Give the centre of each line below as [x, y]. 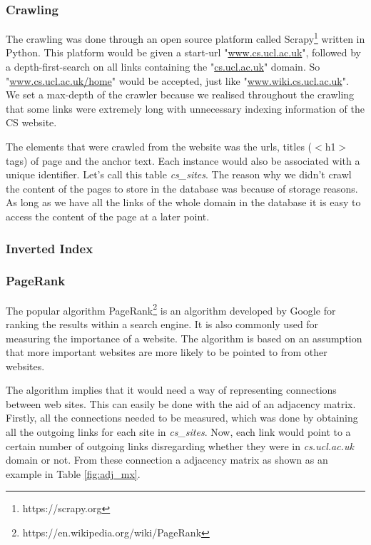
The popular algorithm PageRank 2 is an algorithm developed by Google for [171, 309]
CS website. [31, 122]
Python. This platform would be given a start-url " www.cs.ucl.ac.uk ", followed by [183, 52]
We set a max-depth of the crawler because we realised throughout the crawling [180, 95]
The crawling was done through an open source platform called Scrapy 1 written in [185, 37]
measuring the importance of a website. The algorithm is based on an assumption [184, 338]
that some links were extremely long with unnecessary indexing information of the [185, 108]
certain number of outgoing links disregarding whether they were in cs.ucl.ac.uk [180, 445]
